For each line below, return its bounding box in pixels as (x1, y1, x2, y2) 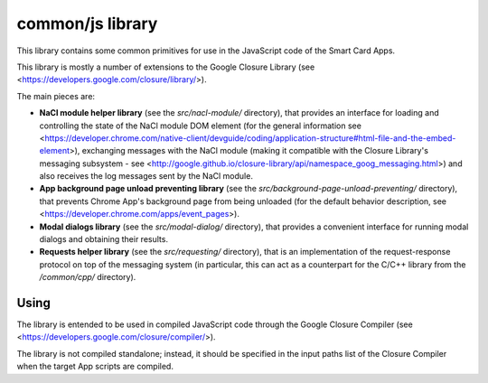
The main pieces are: (16, 90, 95, 101)
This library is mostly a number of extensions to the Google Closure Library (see (16, 61, 315, 72)
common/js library (16, 14, 158, 33)
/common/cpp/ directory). (39, 272, 136, 283)
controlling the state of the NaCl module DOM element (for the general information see (39, 120, 361, 131)
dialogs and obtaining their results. (39, 234, 169, 245)
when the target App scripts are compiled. (16, 361, 174, 372)
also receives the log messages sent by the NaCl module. (39, 171, 253, 182)
